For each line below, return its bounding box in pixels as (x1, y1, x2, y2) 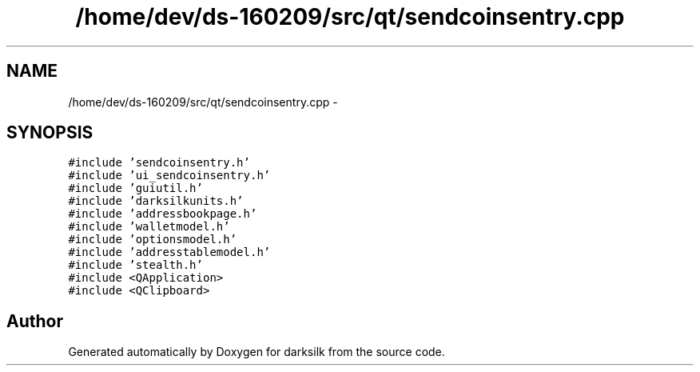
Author (6, 310, 63, 331)
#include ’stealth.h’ (68, 258, 203, 272)
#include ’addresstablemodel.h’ (68, 246, 271, 259)
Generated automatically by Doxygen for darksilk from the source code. (68, 345, 445, 359)
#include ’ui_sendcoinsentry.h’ (68, 169, 271, 182)
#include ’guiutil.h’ (68, 182, 203, 195)
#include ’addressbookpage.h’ (68, 207, 257, 221)
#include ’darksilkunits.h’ (68, 194, 244, 208)
